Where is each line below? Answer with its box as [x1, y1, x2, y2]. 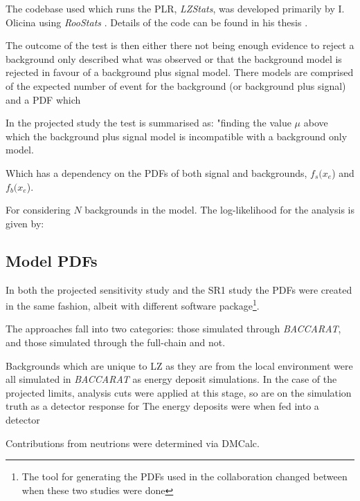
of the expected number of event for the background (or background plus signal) [6, 78, 346, 93]
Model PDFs [6, 249, 98, 271]
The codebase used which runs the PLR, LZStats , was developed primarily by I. [6, 1, 345, 15]
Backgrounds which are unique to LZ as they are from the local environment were [6, 358, 353, 372]
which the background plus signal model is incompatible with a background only [6, 129, 348, 143]
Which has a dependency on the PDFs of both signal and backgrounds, [6, 165, 307, 180]
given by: [6, 216, 44, 230]
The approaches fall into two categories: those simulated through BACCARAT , [6, 321, 341, 336]
